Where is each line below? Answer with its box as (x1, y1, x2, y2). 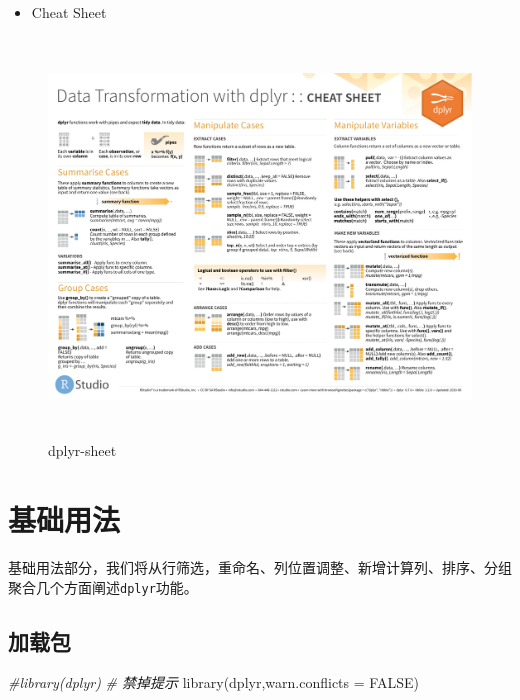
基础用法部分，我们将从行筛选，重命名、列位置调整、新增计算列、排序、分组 (8, 556, 512, 577)
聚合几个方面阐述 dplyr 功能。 (8, 576, 198, 597)
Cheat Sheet (31, 2, 107, 22)
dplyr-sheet (48, 440, 117, 461)
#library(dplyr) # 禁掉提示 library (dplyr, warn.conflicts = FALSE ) (8, 672, 419, 693)
